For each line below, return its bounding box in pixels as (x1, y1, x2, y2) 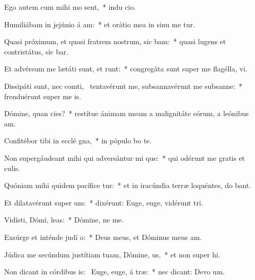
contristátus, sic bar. (4, 46, 69, 57)
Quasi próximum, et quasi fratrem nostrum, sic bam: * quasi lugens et (4, 36, 226, 47)
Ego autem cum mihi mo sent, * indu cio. (4, 2, 136, 12)
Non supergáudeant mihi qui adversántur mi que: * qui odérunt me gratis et (4, 152, 245, 163)
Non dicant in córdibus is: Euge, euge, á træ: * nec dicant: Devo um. (4, 266, 225, 277)
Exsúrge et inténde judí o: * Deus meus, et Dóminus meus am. (4, 231, 202, 242)
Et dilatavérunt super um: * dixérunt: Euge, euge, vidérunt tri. (4, 197, 203, 208)
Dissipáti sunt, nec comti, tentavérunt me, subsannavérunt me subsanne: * (4, 80, 243, 91)
